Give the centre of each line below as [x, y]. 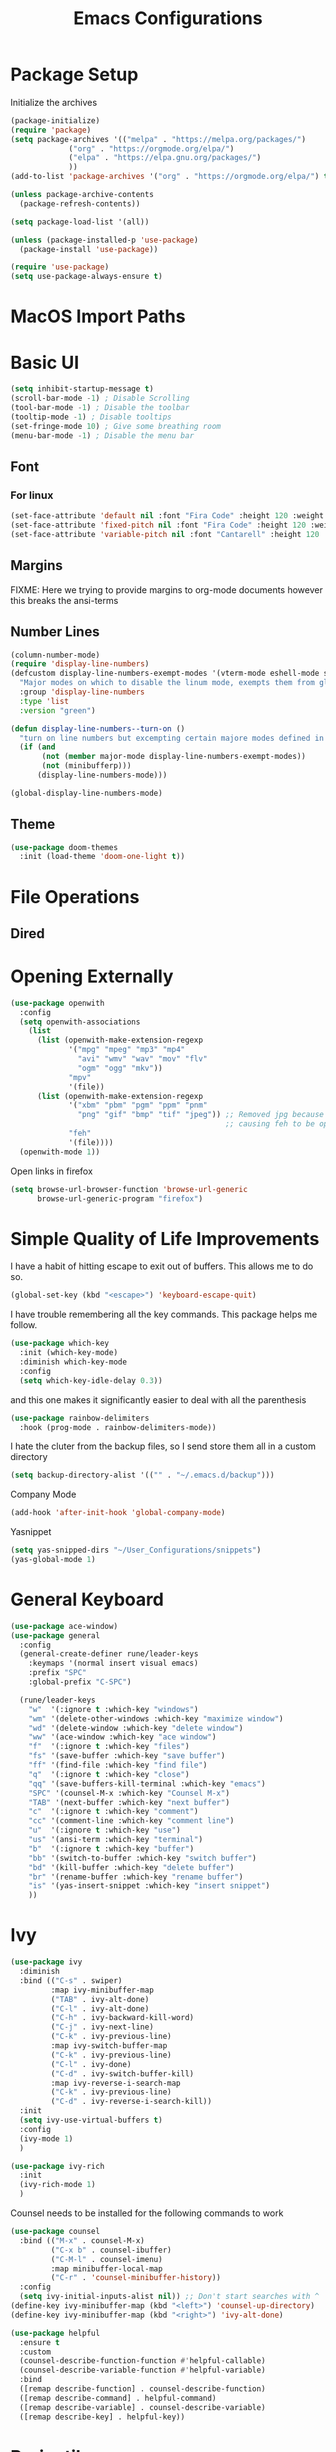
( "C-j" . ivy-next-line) [102, 2027]
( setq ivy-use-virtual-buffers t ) [91, 2120]
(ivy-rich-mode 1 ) [58, 2185]
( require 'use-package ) [60, 267]
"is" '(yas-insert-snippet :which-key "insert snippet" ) [149, 1886]
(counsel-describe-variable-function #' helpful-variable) [143, 2370]
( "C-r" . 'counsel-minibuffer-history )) [136, 2278]
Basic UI [45, 362]
